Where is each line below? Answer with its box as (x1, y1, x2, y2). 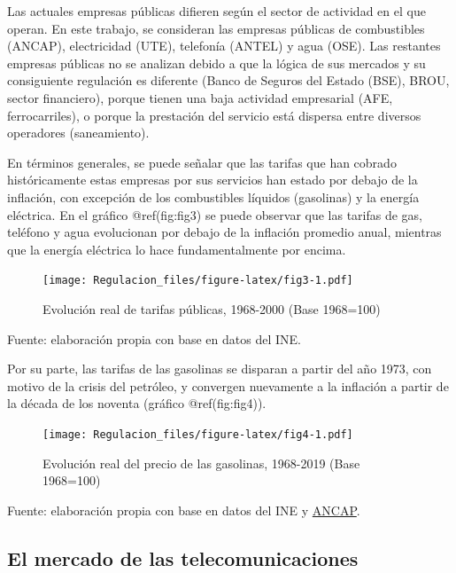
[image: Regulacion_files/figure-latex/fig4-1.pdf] (43, 428, 353, 441)
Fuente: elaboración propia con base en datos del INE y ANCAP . (7, 500, 360, 519)
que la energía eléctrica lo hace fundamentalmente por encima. (7, 239, 346, 258)
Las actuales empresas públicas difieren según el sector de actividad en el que (7, 2, 426, 20)
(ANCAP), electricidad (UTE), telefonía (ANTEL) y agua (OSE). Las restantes (7, 36, 441, 55)
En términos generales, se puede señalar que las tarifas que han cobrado (7, 153, 397, 171)
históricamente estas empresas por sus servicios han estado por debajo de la (7, 170, 418, 189)
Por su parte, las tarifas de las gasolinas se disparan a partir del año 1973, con (7, 359, 432, 378)
